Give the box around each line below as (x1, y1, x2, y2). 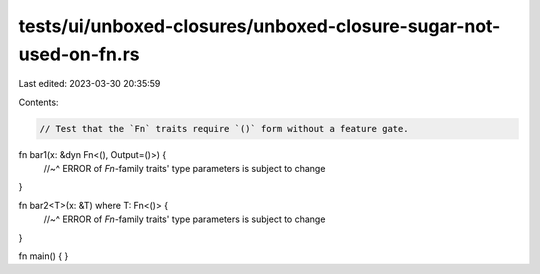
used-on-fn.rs (18, 43, 140, 65)
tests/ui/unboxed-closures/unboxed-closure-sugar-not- (18, 15, 501, 37)
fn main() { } (18, 250, 69, 262)
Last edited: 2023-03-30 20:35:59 (18, 78, 161, 90)
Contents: (18, 96, 59, 108)
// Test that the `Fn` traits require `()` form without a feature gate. (39, 123, 409, 134)
